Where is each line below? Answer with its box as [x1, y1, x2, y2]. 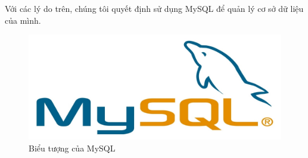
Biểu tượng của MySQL [29, 141, 116, 154]
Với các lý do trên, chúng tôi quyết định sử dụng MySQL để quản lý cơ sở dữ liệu [5, 2, 304, 14]
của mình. [5, 14, 41, 26]
